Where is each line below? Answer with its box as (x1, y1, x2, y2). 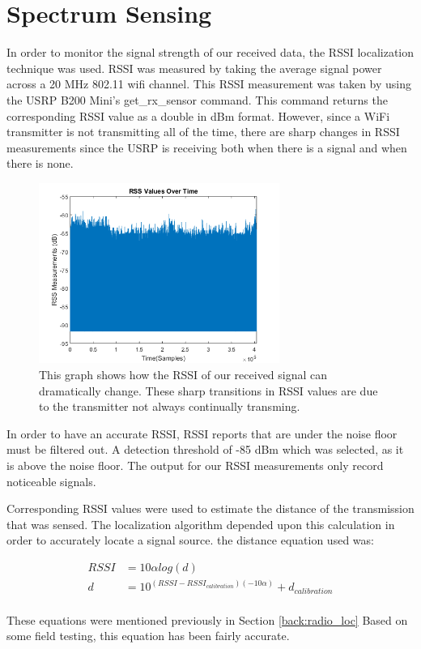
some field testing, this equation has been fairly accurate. (6, 627, 290, 644)
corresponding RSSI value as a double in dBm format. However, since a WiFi (6, 107, 390, 124)
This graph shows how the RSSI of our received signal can (39, 366, 328, 383)
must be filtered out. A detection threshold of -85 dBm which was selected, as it (6, 441, 404, 458)
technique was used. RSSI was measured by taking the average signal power (6, 59, 382, 76)
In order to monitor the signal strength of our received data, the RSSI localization (6, 44, 415, 61)
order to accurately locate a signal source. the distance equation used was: (6, 532, 374, 549)
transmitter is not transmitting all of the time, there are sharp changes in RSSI (6, 123, 400, 140)
